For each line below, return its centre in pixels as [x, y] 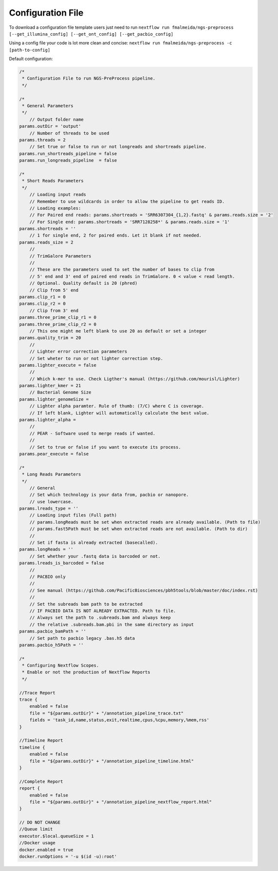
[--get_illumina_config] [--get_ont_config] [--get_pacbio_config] [91, 34]
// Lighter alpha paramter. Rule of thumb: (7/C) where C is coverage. [117, 406]
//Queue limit [36, 829]
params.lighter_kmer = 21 [50, 386]
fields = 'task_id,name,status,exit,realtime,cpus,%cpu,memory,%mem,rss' [119, 720]
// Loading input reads [58, 195]
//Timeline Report [41, 741]
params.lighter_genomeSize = [54, 399]
